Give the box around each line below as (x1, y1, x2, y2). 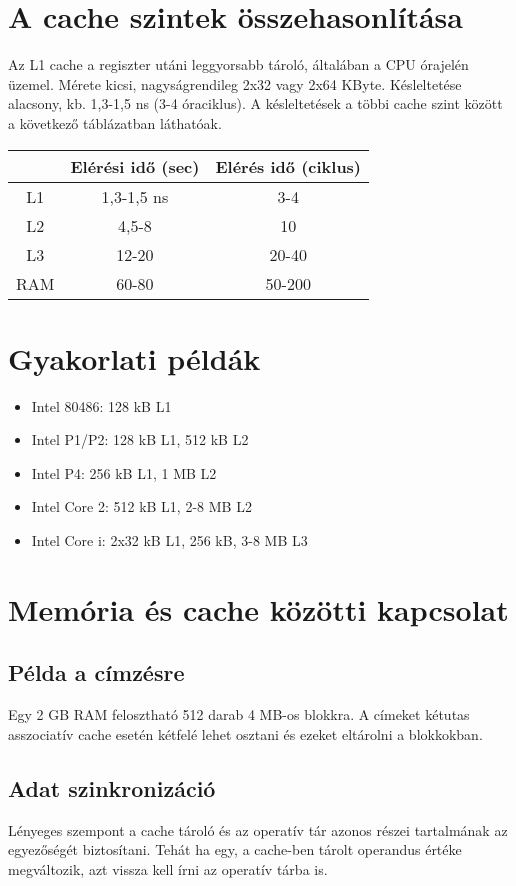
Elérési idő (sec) (70, 154, 200, 178)
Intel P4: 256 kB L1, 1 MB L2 (31, 462, 217, 483)
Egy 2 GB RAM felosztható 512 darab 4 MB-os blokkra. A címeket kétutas (8, 704, 470, 725)
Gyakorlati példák (8, 337, 261, 378)
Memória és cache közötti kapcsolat (8, 588, 509, 629)
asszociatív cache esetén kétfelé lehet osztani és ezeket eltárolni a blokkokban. (8, 723, 483, 744)
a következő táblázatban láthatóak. (8, 112, 222, 133)
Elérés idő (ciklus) (215, 154, 362, 178)
